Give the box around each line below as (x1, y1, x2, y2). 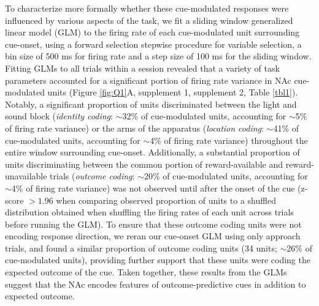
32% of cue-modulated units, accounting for (122, 110, 286, 122)
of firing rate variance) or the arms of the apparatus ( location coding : (5, 121, 264, 134)
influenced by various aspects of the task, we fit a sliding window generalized (5, 13, 293, 26)
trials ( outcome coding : (50, 170, 135, 182)
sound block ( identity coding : (5, 110, 113, 122)
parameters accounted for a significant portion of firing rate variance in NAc (5, 73, 291, 86)
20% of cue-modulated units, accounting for (144, 170, 308, 182)
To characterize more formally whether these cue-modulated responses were (5, 2, 289, 14)
